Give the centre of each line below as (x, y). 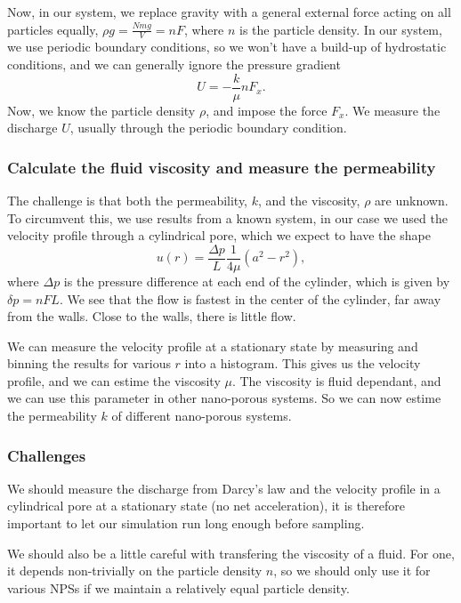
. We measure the (392, 110)
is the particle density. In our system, (341, 29)
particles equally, (53, 29)
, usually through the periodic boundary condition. (208, 128)
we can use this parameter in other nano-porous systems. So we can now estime (224, 398)
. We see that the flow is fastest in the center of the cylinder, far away (250, 298)
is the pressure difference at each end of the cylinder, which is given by (257, 281)
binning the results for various (89, 363)
